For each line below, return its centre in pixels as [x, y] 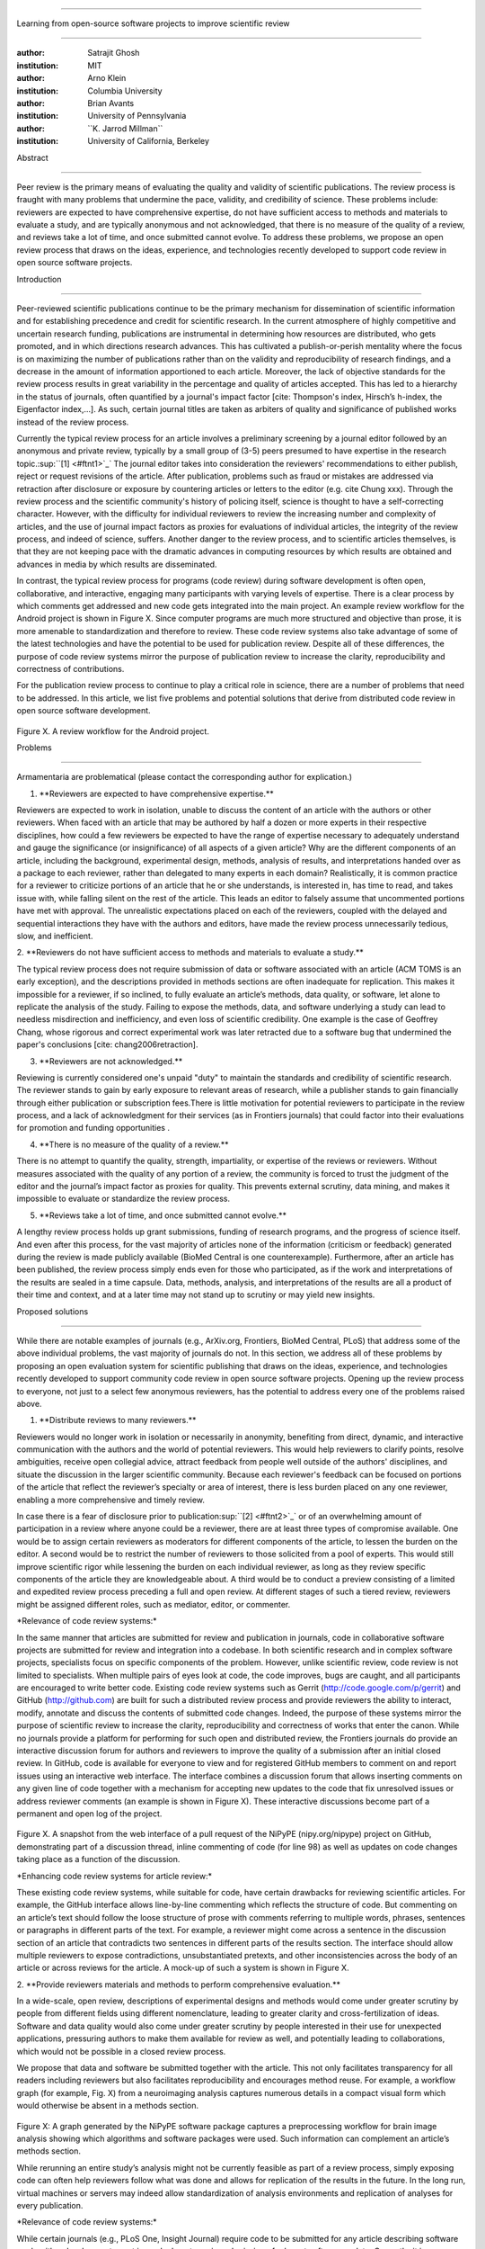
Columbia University [125, 91]
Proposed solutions [53, 1311]
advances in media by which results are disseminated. [117, 564]
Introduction [39, 279]
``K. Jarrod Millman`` [125, 128]
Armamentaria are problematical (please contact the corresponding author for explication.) [185, 777]
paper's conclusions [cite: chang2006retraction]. [107, 1044]
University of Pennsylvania [137, 116]
